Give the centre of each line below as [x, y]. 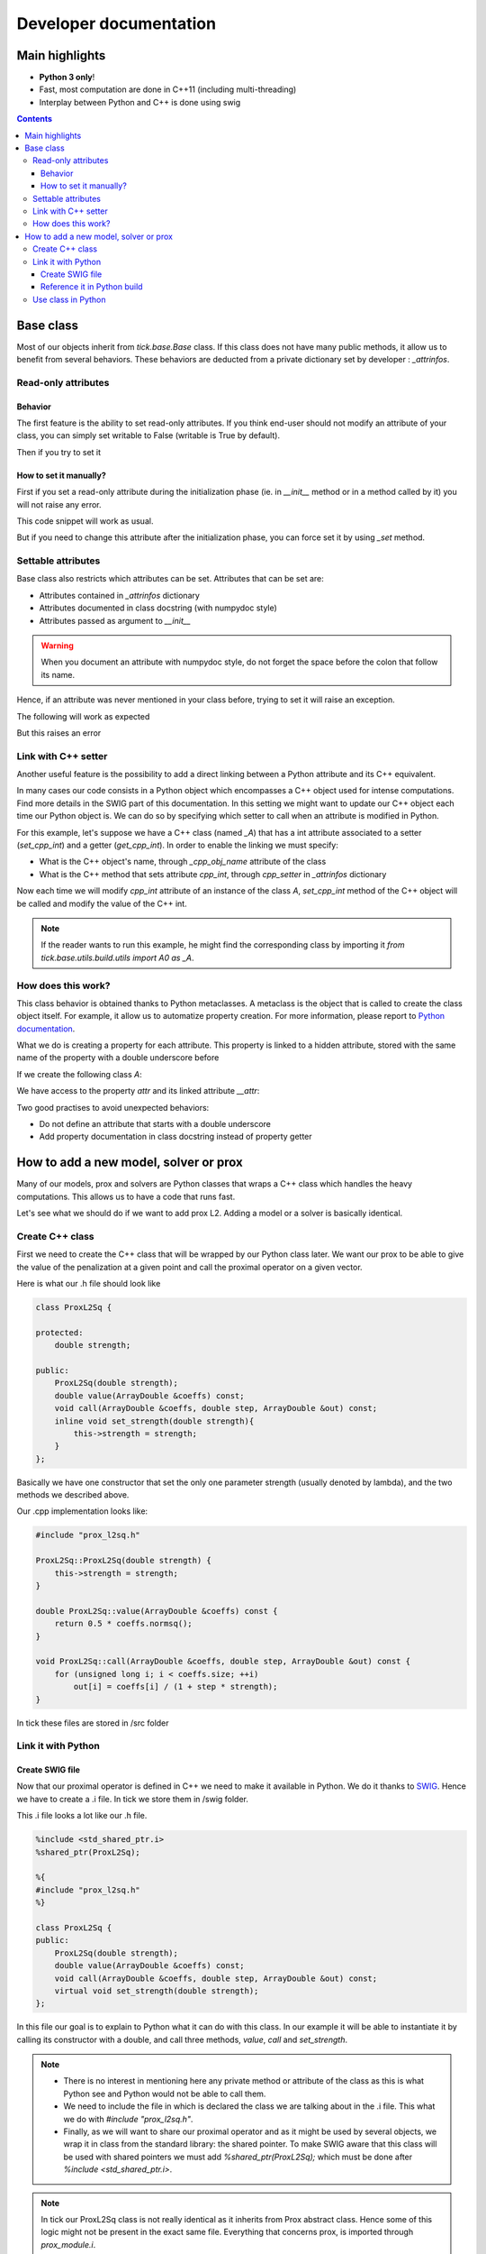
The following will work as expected [83, 716]
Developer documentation [116, 23]
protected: [59, 1333]
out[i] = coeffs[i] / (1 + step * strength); [175, 1687]
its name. [58, 674]
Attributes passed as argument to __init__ [115, 620]
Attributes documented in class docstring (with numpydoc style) [158, 608]
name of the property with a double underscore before [118, 1058]
